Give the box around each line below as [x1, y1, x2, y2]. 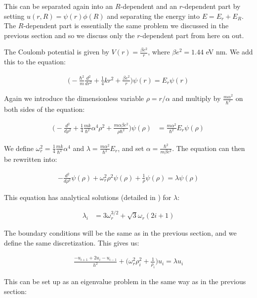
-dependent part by [182, 1, 241, 11]
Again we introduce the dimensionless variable [4, 93, 144, 103]
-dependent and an [120, 1, 177, 11]
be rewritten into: [4, 153, 57, 164]
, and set [118, 143, 144, 153]
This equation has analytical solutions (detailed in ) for [4, 192, 171, 202]
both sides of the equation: [4, 103, 85, 114]
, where [148, 47, 170, 57]
